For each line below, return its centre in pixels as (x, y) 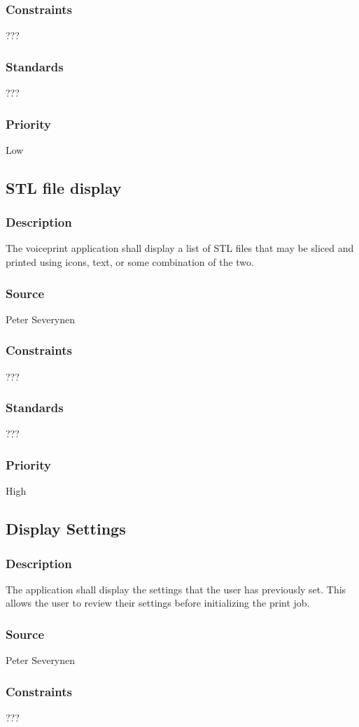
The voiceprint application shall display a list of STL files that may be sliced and (180, 248)
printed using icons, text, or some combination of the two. (130, 262)
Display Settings (66, 529)
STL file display (64, 187)
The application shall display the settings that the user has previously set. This (176, 589)
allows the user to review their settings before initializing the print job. (158, 603)
